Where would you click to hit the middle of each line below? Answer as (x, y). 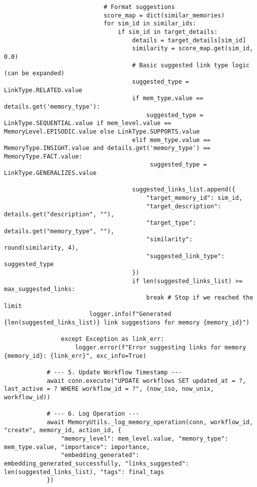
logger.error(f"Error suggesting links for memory (161, 347)
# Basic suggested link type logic (191, 65)
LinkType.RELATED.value (43, 90)
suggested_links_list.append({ (184, 190)
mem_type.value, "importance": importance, (77, 447)
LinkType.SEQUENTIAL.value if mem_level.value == (88, 123)
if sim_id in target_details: (168, 32)
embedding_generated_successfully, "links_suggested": (97, 464)
